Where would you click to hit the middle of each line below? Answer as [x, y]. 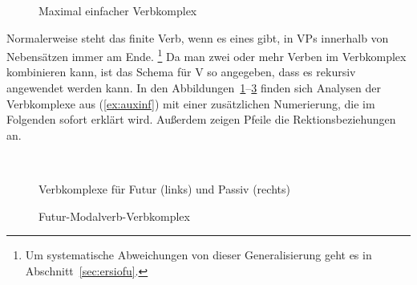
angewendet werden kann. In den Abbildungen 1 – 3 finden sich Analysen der [194, 88]
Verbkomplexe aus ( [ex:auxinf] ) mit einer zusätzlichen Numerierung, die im [191, 103]
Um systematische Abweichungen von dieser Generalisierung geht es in [198, 255]
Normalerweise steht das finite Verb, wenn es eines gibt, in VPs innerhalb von [198, 37]
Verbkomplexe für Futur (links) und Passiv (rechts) [164, 189]
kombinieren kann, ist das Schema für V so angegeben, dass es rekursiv [181, 72]
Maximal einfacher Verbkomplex [118, 10]
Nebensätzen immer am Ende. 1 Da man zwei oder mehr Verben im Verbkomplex [206, 55]
